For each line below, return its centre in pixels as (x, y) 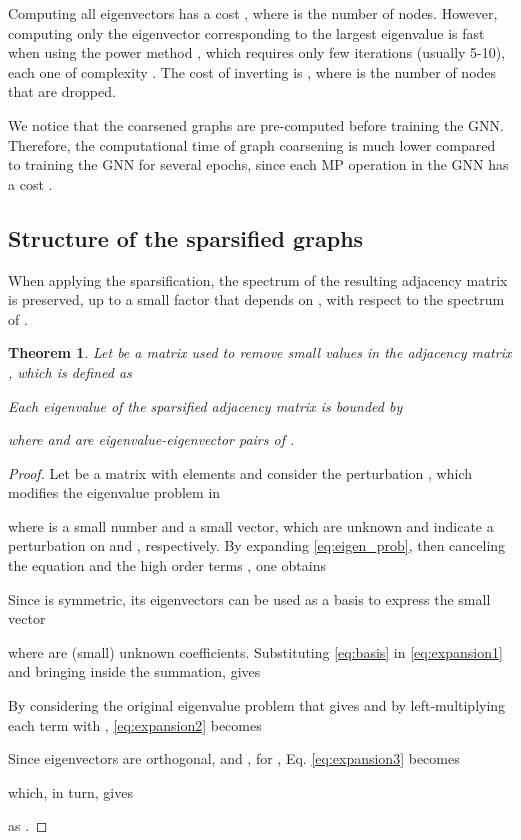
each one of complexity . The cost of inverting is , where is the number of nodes (252, 71)
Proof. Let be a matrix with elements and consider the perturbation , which (240, 472)
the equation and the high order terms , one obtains (167, 565)
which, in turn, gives (70, 791)
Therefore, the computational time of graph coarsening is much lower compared (252, 144)
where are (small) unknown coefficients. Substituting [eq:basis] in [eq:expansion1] (255, 651)
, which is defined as (70, 371)
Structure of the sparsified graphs (186, 237)
